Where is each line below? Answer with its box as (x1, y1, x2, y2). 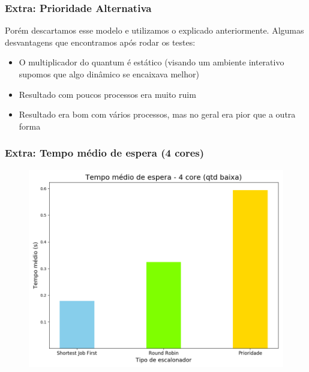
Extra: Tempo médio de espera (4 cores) (5, 145, 205, 160)
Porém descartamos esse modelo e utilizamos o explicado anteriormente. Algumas (5, 24, 304, 37)
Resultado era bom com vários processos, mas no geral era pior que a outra (19, 108, 296, 121)
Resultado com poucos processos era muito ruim (19, 88, 196, 100)
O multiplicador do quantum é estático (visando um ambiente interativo (19, 56, 284, 68)
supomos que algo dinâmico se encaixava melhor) (19, 68, 199, 80)
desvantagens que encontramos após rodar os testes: (5, 35, 196, 48)
